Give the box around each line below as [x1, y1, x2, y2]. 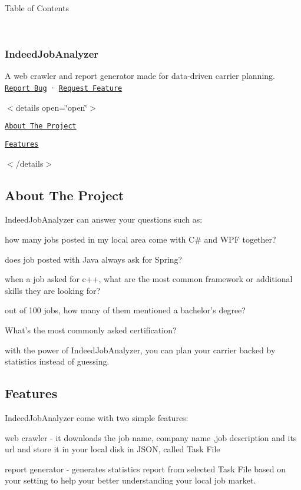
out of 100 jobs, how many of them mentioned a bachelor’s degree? [5, 304, 246, 316]
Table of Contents [5, 2, 69, 14]
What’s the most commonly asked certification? [5, 323, 177, 336]
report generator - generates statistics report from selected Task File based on [5, 462, 286, 475]
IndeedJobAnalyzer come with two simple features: [5, 411, 188, 423]
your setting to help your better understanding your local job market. [5, 474, 256, 486]
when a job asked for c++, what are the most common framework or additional [5, 273, 293, 285]
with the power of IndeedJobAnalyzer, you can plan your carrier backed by [5, 343, 276, 356]
